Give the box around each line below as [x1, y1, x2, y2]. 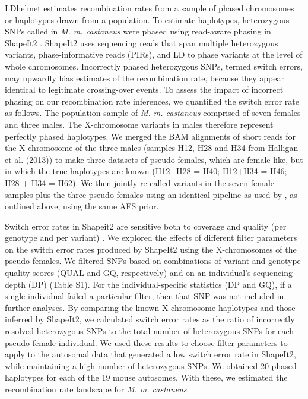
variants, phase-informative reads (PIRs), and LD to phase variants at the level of [5, 48, 303, 61]
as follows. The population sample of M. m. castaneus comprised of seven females [5, 106, 301, 119]
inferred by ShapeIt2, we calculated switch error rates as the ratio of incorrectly [5, 313, 295, 325]
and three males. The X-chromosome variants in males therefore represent [5, 118, 274, 130]
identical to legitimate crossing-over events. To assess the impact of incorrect [5, 83, 284, 96]
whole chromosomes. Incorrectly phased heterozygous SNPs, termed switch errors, [5, 59, 303, 72]
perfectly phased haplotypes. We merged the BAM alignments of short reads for [5, 130, 296, 142]
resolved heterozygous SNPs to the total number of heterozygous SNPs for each [5, 325, 294, 337]
